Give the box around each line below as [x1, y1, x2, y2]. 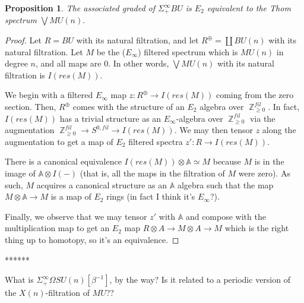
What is [5, 273, 34, 286]
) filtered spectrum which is [138, 45, 238, 58]
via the [249, 112, 275, 124]
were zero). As [238, 166, 290, 179]
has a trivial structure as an [59, 112, 161, 124]
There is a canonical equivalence [5, 155, 122, 168]
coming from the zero [216, 89, 294, 101]
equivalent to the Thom [207, 2, 291, 14]
